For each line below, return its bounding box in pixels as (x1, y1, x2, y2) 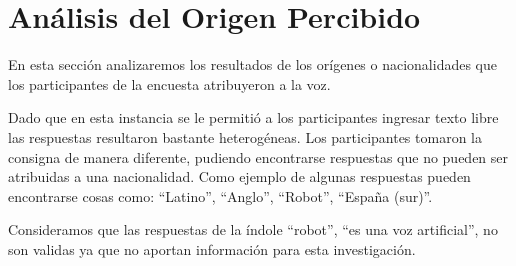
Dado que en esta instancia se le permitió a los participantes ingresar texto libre (8, 107, 499, 128)
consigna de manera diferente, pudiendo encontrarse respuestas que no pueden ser (8, 146, 509, 167)
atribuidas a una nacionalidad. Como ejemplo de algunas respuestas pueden (8, 166, 471, 187)
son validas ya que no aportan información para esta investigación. (8, 238, 416, 259)
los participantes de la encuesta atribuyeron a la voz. (8, 73, 331, 94)
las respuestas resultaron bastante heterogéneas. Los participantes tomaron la (8, 126, 482, 147)
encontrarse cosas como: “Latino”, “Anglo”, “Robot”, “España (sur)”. (8, 185, 433, 206)
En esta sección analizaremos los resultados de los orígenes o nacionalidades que (8, 54, 498, 75)
